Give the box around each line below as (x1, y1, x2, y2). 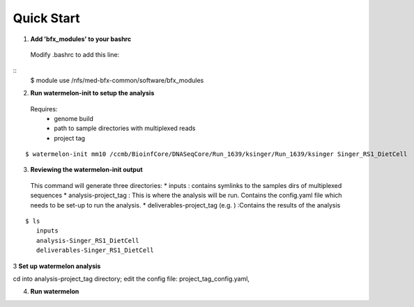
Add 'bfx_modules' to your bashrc (30, 35, 132, 43)
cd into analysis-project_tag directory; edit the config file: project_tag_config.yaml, (13, 274, 250, 283)
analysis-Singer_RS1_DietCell (36, 237, 139, 244)
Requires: (30, 104, 58, 113)
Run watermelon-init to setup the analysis (30, 89, 155, 97)
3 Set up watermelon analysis (13, 262, 101, 270)
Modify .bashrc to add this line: (30, 50, 120, 58)
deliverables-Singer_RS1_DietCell (36, 246, 155, 254)
